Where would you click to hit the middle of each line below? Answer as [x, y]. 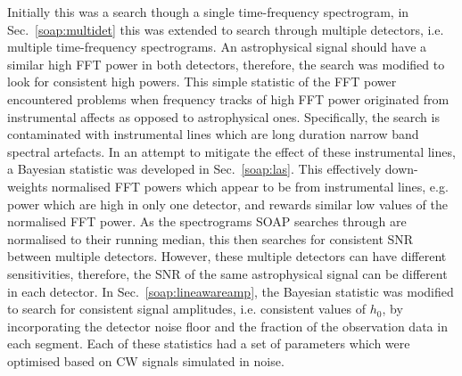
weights [28, 186]
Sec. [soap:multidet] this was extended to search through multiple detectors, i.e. [226, 29]
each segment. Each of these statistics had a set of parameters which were [209, 343]
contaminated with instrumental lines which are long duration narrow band [213, 134]
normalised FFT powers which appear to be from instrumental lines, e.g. [250, 186]
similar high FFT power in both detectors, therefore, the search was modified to [226, 64]
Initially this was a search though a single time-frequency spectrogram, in [208, 12]
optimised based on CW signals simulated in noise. [146, 360]
